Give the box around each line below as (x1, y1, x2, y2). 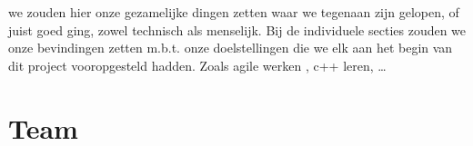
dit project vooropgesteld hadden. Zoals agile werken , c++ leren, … (8, 55, 387, 74)
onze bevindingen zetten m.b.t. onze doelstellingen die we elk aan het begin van (8, 38, 453, 57)
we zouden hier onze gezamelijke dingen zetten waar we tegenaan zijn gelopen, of (8, 3, 459, 21)
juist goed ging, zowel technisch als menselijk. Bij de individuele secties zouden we (8, 20, 467, 39)
